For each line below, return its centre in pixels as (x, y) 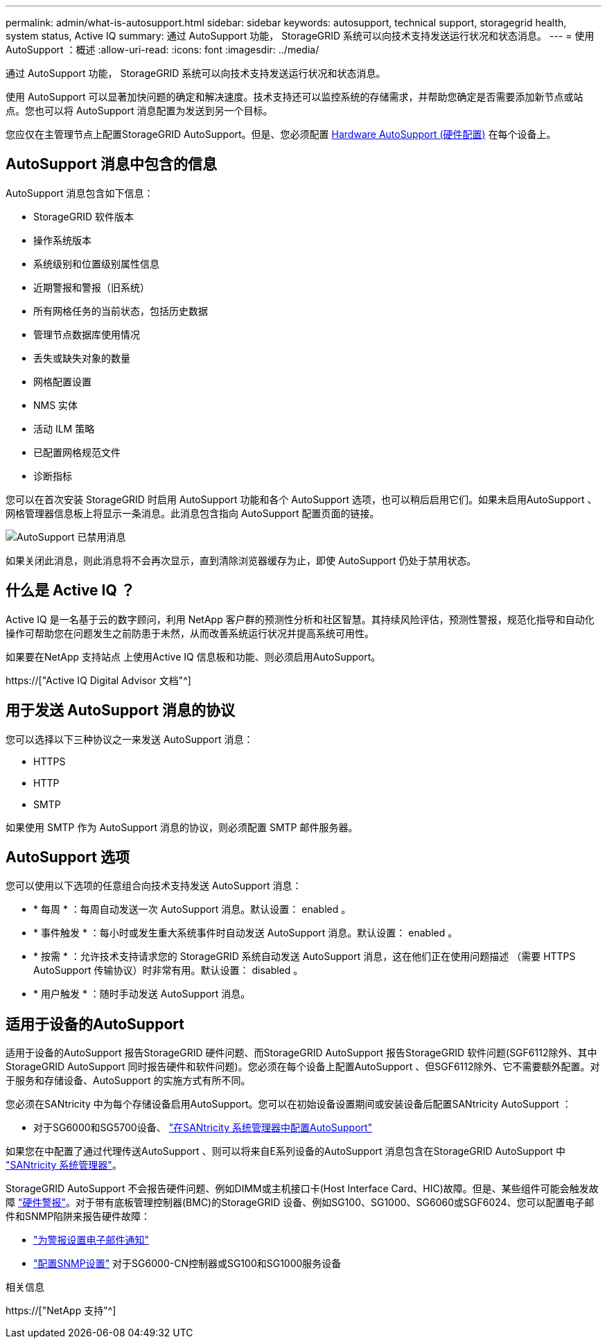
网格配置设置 (62, 381)
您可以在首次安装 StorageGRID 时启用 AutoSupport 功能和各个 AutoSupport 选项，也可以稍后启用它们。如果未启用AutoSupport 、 (301, 499)
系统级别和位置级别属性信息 (96, 263)
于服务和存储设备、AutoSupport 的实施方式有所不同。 (128, 1081)
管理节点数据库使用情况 (87, 334)
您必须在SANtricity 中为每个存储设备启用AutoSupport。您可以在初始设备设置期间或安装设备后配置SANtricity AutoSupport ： (289, 1104)
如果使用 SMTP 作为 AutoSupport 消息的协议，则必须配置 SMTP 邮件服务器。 (182, 827)
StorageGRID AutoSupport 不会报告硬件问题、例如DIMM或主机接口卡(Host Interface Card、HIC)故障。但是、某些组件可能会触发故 (302, 1189)
